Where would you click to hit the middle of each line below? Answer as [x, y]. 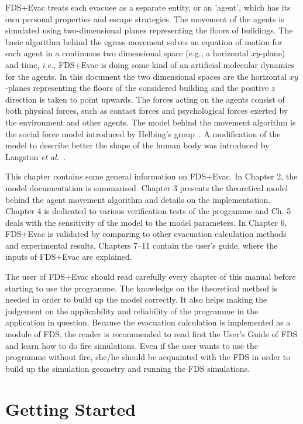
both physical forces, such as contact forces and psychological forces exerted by [147, 111]
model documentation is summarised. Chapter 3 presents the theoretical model [147, 187]
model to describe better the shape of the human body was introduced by [137, 145]
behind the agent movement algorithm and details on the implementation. [138, 199]
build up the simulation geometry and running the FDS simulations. [128, 368]
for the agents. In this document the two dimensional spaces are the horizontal [146, 76]
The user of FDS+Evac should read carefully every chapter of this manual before [151, 277]
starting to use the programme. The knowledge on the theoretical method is [142, 288]
